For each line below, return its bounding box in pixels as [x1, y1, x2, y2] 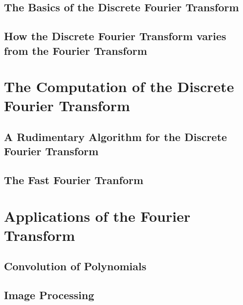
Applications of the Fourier [4, 206, 191, 226]
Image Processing [4, 287, 94, 303]
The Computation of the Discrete [4, 76, 234, 96]
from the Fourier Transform [4, 43, 147, 58]
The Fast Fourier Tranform [4, 172, 144, 188]
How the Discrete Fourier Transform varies [4, 28, 226, 44]
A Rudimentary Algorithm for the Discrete [4, 129, 227, 144]
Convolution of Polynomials [4, 258, 147, 274]
